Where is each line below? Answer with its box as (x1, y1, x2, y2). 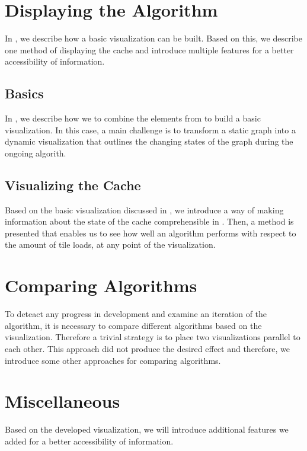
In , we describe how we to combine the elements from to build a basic (5, 112, 261, 124)
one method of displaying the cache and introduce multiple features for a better (5, 43, 294, 56)
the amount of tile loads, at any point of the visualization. (5, 238, 216, 251)
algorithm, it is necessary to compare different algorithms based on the (5, 319, 262, 331)
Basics (5, 84, 44, 103)
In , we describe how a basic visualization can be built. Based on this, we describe (5, 32, 302, 44)
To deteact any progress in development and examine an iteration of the (5, 308, 267, 320)
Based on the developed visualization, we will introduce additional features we (5, 423, 289, 436)
